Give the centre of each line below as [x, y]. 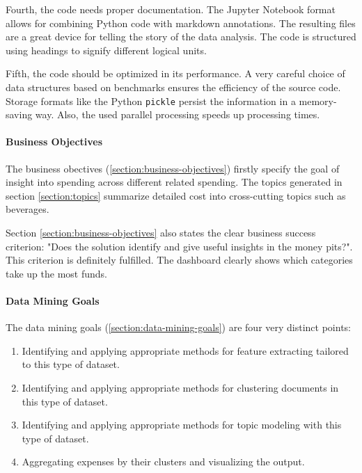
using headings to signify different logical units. [106, 50]
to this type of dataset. [71, 364]
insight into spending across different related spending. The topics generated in [174, 182]
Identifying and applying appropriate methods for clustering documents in [180, 387]
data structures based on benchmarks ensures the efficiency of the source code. [173, 87]
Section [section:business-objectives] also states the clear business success [161, 232]
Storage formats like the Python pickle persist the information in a [151, 101]
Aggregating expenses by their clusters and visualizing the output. [163, 462]
